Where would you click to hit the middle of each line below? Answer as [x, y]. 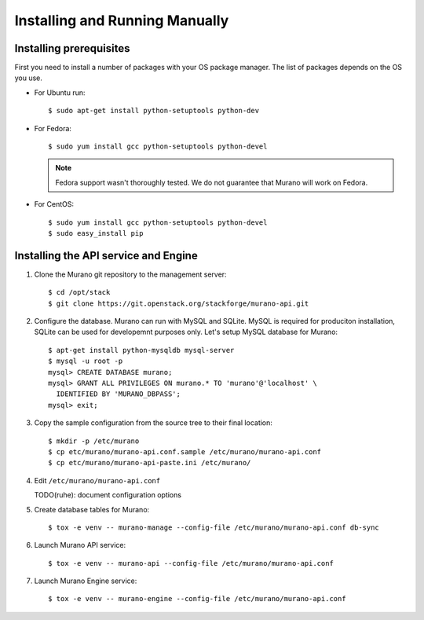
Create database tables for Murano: [92, 509]
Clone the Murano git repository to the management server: [130, 274]
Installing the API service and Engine [106, 255]
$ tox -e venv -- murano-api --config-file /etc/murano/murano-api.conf [191, 563]
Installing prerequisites [72, 48]
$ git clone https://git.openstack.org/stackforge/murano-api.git [179, 303]
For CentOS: [54, 204]
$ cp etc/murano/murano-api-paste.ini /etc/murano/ [150, 463]
